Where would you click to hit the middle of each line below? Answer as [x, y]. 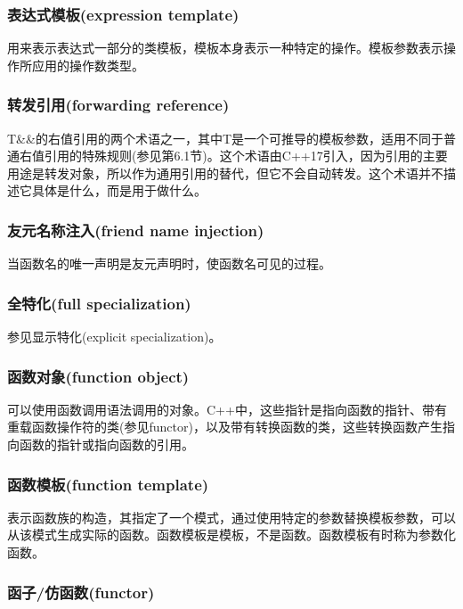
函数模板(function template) [108, 484]
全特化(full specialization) [99, 303]
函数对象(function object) [98, 376]
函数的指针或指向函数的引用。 [106, 444]
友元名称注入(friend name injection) [136, 230]
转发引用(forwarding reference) [118, 105]
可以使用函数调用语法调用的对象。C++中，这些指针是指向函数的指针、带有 [227, 409]
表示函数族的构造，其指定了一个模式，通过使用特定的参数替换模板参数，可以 [231, 517]
